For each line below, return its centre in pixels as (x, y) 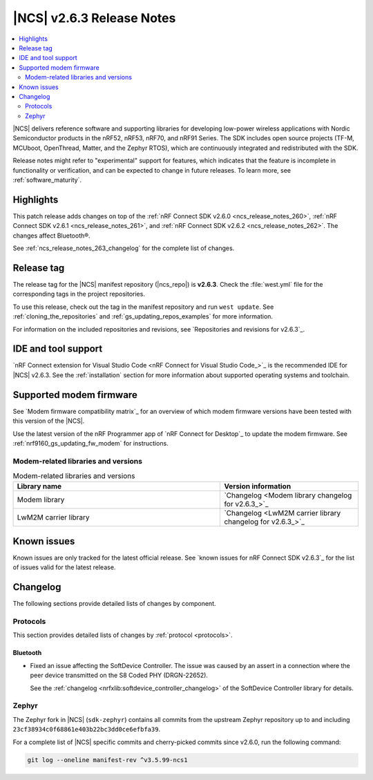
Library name (39, 486)
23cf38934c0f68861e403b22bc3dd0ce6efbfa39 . (87, 730)
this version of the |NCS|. (49, 421)
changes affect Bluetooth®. (51, 236)
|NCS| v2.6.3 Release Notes (94, 18)
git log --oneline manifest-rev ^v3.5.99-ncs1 (107, 760)
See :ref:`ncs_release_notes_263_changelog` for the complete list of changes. (124, 248)
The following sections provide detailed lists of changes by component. (115, 604)
